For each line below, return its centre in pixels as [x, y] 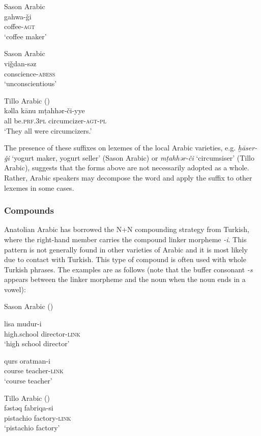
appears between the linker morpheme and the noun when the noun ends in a [125, 279]
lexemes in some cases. [39, 187]
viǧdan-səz [20, 63]
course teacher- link [34, 370]
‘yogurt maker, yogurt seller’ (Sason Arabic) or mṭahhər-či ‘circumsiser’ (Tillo [133, 157]
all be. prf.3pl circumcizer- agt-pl [55, 120]
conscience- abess [30, 73]
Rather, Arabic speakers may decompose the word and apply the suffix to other [128, 177]
